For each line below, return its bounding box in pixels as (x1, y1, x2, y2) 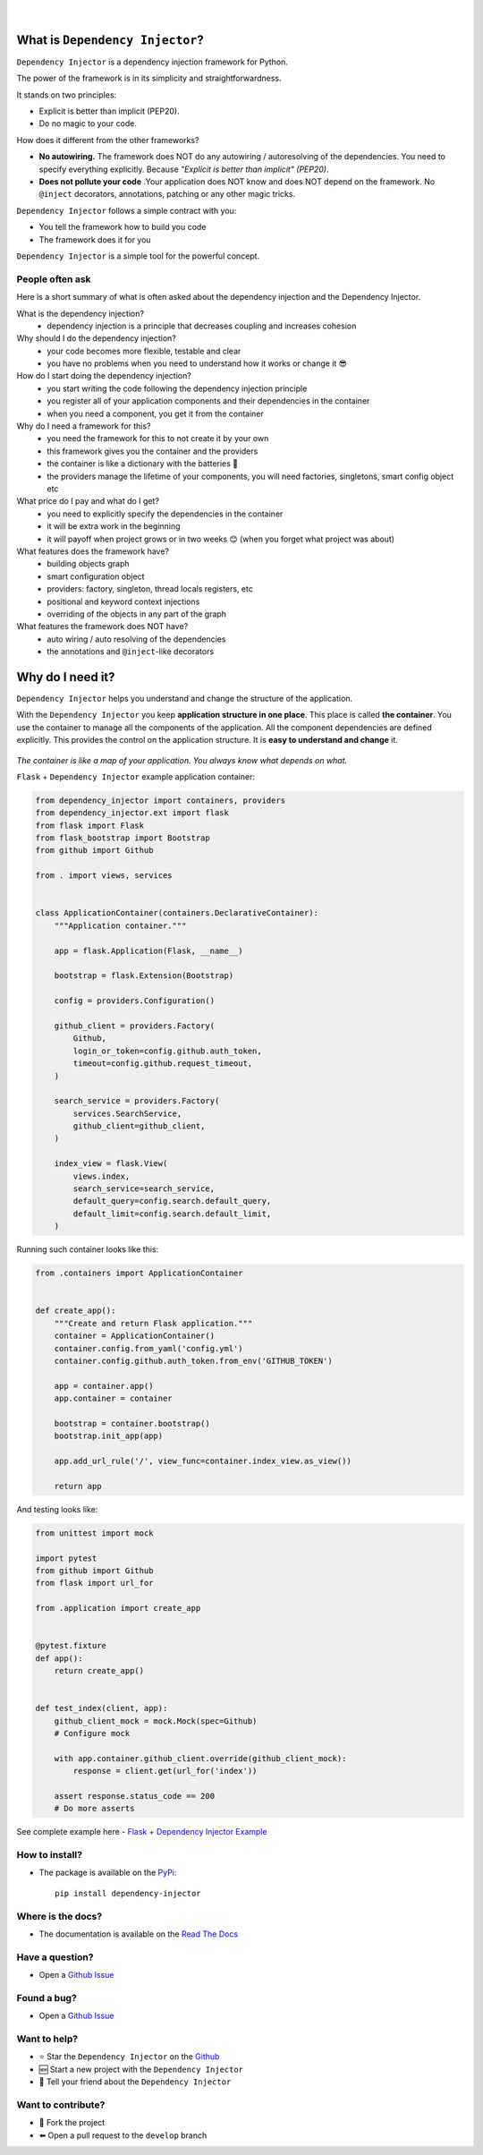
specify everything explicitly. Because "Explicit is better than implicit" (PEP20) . (38, 164, 329, 175)
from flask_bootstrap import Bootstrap (35, 833, 210, 843)
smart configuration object (47, 571, 145, 582)
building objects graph (47, 558, 130, 569)
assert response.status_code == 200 (54, 1791, 215, 1801)
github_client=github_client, (72, 1121, 206, 1131)
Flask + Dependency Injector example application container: (16, 771, 255, 782)
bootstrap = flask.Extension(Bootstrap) (54, 971, 234, 981)
